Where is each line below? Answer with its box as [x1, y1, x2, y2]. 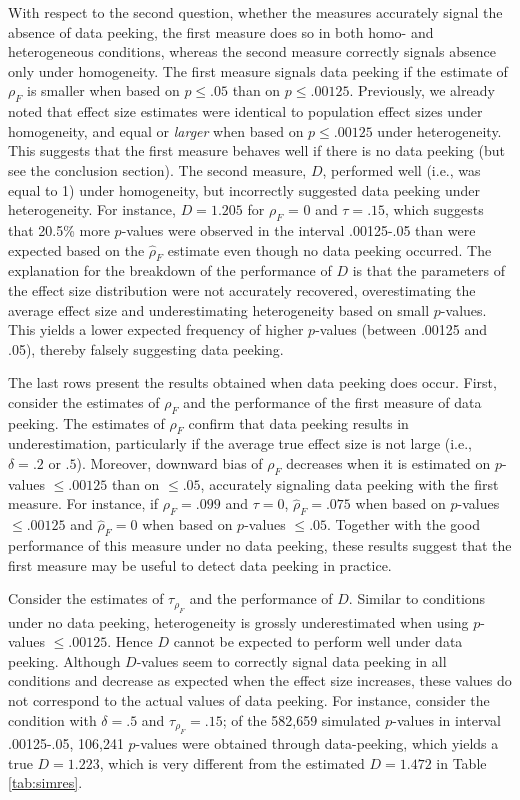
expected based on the [8, 239, 145, 260]
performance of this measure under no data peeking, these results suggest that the [8, 535, 512, 556]
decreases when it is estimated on [286, 453, 491, 474]
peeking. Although [8, 650, 121, 671]
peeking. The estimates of [8, 412, 165, 433]
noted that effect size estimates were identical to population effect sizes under [8, 101, 483, 122]
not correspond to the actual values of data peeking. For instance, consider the [8, 690, 490, 711]
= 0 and [287, 199, 338, 220]
